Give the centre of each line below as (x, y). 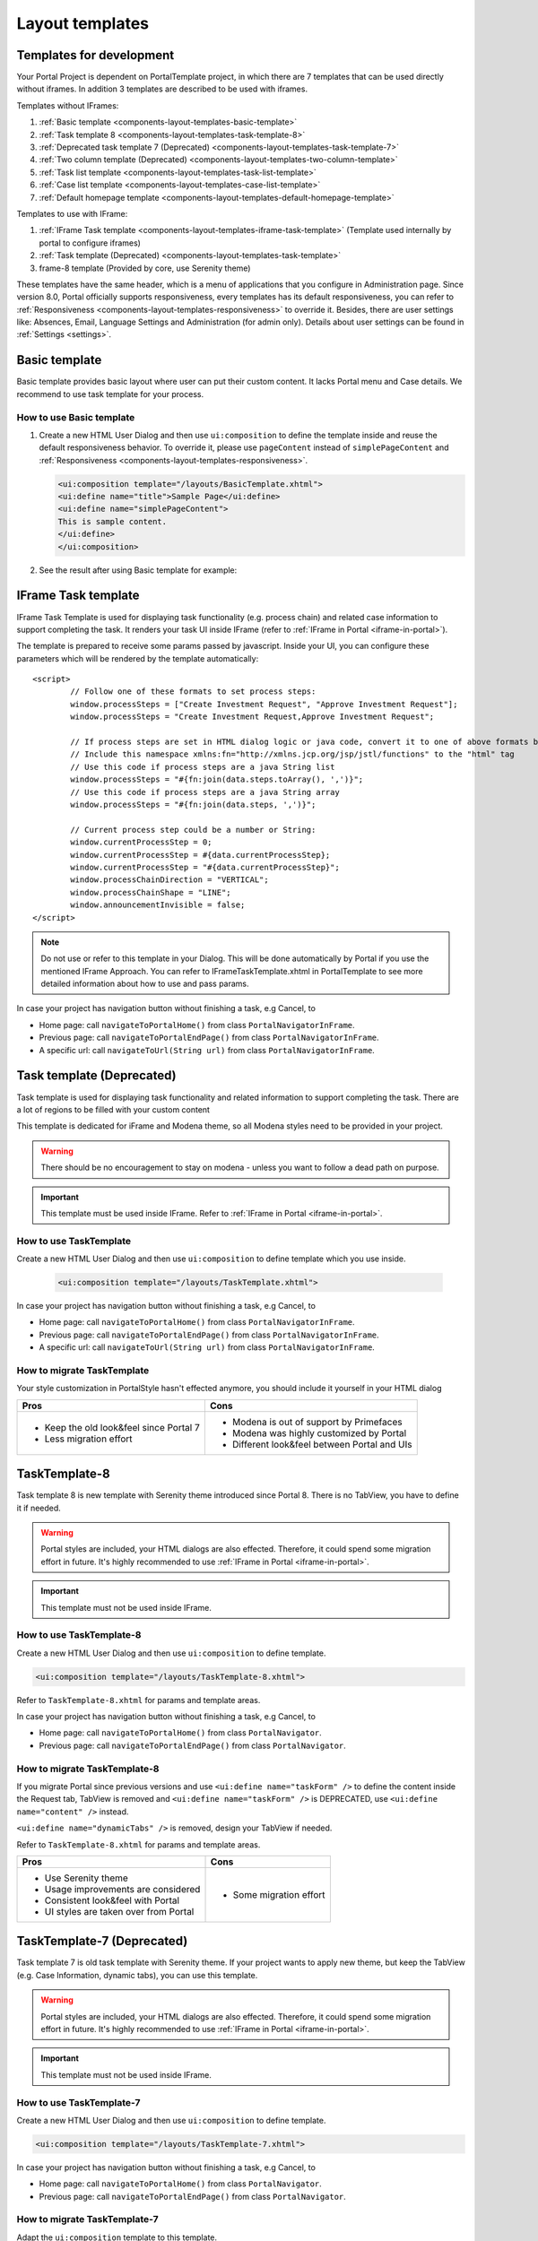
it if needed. (39, 1508)
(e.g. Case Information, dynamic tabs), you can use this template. (137, 1975)
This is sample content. (113, 521)
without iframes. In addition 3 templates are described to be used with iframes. (162, 89)
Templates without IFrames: (68, 105)
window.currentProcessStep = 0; (141, 842)
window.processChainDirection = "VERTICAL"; (169, 880)
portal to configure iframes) (90, 243)
